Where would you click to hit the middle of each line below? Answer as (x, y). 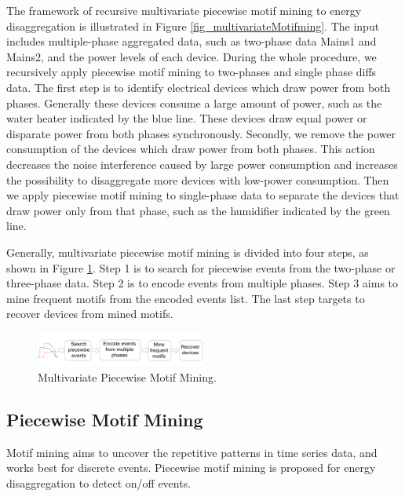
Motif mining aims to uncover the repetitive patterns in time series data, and (192, 452)
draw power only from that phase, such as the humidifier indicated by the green (198, 210)
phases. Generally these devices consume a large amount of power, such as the (194, 102)
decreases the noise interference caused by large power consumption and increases (202, 164)
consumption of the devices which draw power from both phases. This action (191, 149)
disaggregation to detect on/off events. (99, 482)
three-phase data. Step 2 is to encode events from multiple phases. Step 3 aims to (202, 283)
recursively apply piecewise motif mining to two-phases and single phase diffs (192, 72)
